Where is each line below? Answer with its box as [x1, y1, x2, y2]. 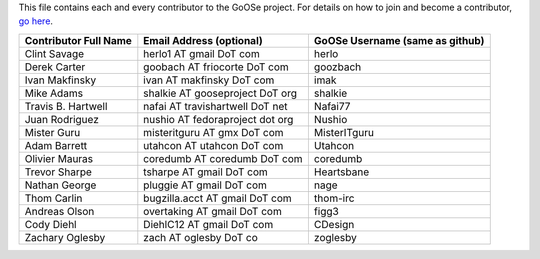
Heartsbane [313, 165, 370, 179]
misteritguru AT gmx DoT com [143, 125, 284, 139]
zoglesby [313, 230, 357, 244]
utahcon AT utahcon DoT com [143, 138, 284, 152]
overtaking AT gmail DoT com [143, 204, 282, 218]
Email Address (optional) [143, 33, 264, 47]
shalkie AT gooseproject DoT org [143, 86, 297, 100]
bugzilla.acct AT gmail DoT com [143, 191, 292, 205]
